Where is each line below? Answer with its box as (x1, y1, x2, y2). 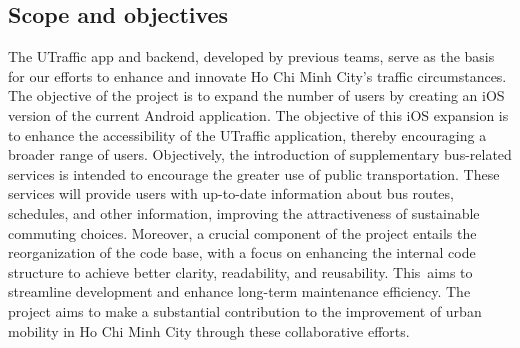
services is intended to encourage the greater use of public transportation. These (8, 163, 500, 184)
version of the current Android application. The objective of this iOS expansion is (8, 104, 509, 125)
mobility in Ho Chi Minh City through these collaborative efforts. (8, 320, 410, 341)
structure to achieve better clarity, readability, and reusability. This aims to (8, 261, 473, 282)
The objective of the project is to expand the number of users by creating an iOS (8, 85, 505, 106)
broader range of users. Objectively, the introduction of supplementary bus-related (8, 144, 512, 165)
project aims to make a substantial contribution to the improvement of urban (8, 300, 482, 321)
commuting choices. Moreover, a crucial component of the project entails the (8, 222, 477, 243)
